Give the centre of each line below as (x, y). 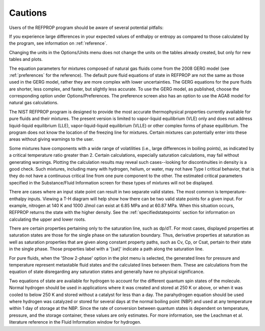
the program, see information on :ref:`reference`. (58, 43)
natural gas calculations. (34, 103)
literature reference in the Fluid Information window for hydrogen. (75, 322)
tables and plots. (26, 60)
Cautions (28, 13)
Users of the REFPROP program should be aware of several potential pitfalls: (86, 28)
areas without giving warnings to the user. (52, 139)
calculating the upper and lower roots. (47, 219)
